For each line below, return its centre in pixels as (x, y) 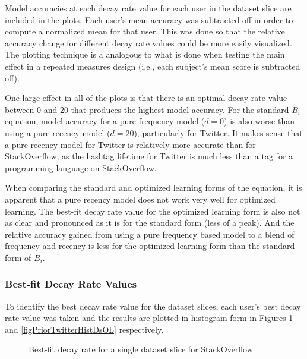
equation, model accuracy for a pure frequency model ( (105, 121)
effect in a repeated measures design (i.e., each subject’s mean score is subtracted (153, 66)
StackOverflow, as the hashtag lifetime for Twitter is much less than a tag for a (149, 156)
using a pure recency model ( (58, 132)
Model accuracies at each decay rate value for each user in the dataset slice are (148, 8)
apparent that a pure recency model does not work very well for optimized (140, 199)
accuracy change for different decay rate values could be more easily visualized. (148, 42)
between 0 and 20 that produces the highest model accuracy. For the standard (147, 109)
